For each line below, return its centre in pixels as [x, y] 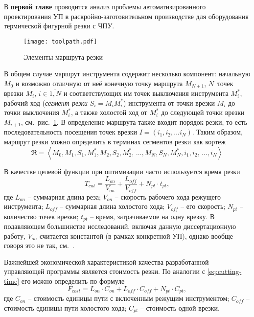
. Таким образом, [217, 132]
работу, [15, 236]
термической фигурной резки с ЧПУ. [59, 26]
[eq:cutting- [224, 271]
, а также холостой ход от [109, 112]
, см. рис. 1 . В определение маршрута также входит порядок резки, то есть [134, 122]
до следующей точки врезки [203, 112]
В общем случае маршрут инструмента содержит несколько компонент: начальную [127, 74]
